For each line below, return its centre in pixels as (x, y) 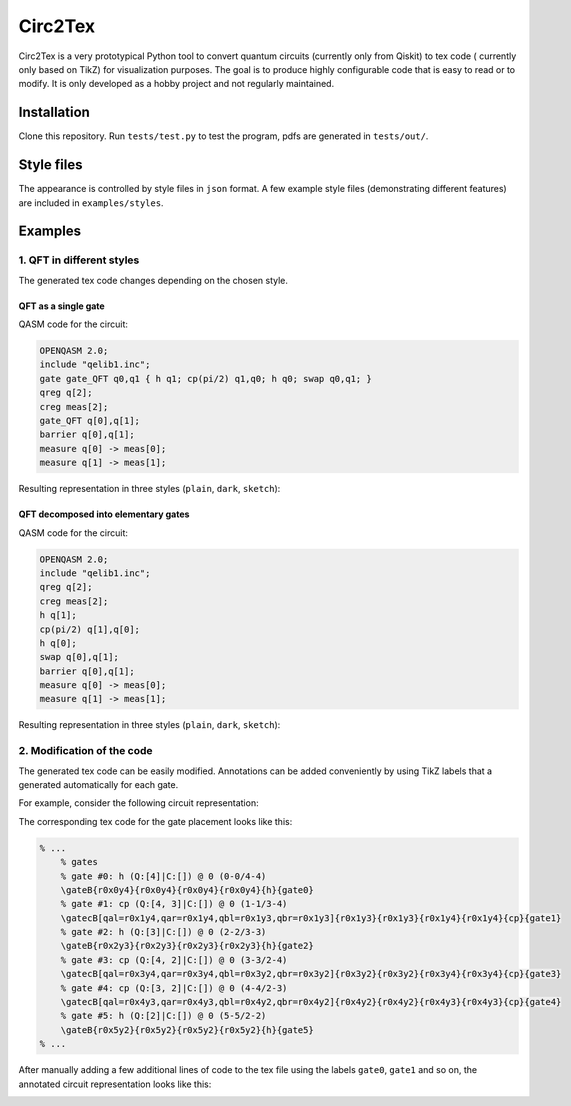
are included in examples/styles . (91, 202)
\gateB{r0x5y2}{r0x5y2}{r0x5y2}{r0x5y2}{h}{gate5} (187, 1029)
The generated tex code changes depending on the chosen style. (153, 280)
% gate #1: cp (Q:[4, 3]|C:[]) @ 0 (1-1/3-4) (174, 904)
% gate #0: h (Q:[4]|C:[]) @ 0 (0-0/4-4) (163, 876)
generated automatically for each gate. (98, 784)
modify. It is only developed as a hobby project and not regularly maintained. (176, 84)
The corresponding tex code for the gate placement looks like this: (155, 821)
